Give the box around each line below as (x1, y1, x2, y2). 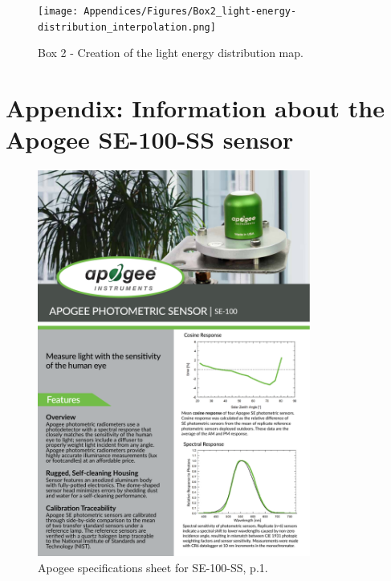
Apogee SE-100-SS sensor (6, 123, 294, 156)
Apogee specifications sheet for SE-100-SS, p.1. (38, 558, 268, 575)
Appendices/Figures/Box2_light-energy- (83, 6, 297, 17)
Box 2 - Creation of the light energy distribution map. (38, 44, 303, 61)
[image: (38, 6, 79, 17)
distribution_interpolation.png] (38, 21, 216, 33)
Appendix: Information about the (6, 92, 385, 125)
